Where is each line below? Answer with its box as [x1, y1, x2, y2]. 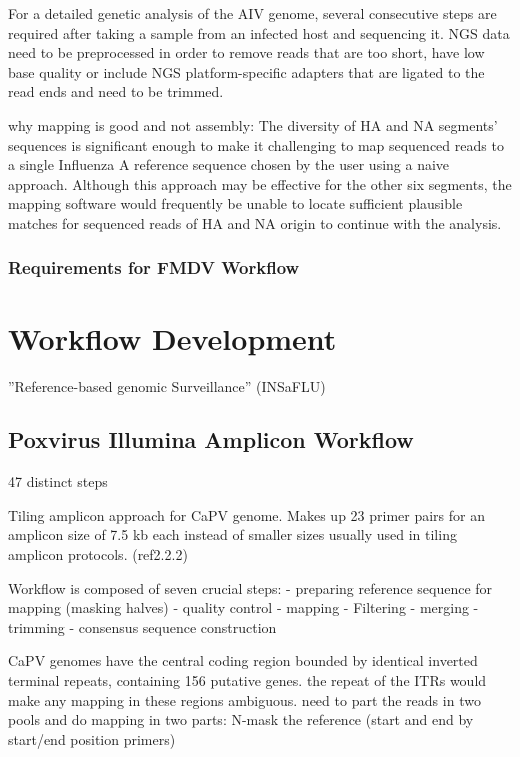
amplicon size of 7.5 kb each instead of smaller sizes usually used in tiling [8, 524, 457, 545]
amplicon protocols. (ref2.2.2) [8, 544, 188, 565]
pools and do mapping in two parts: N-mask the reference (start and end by [8, 709, 474, 730]
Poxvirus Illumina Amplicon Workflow [8, 424, 414, 455]
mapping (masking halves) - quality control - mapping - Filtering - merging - [8, 597, 479, 618]
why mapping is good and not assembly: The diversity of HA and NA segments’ [8, 114, 498, 135]
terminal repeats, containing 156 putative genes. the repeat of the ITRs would [8, 670, 487, 691]
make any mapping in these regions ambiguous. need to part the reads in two [8, 689, 481, 710]
